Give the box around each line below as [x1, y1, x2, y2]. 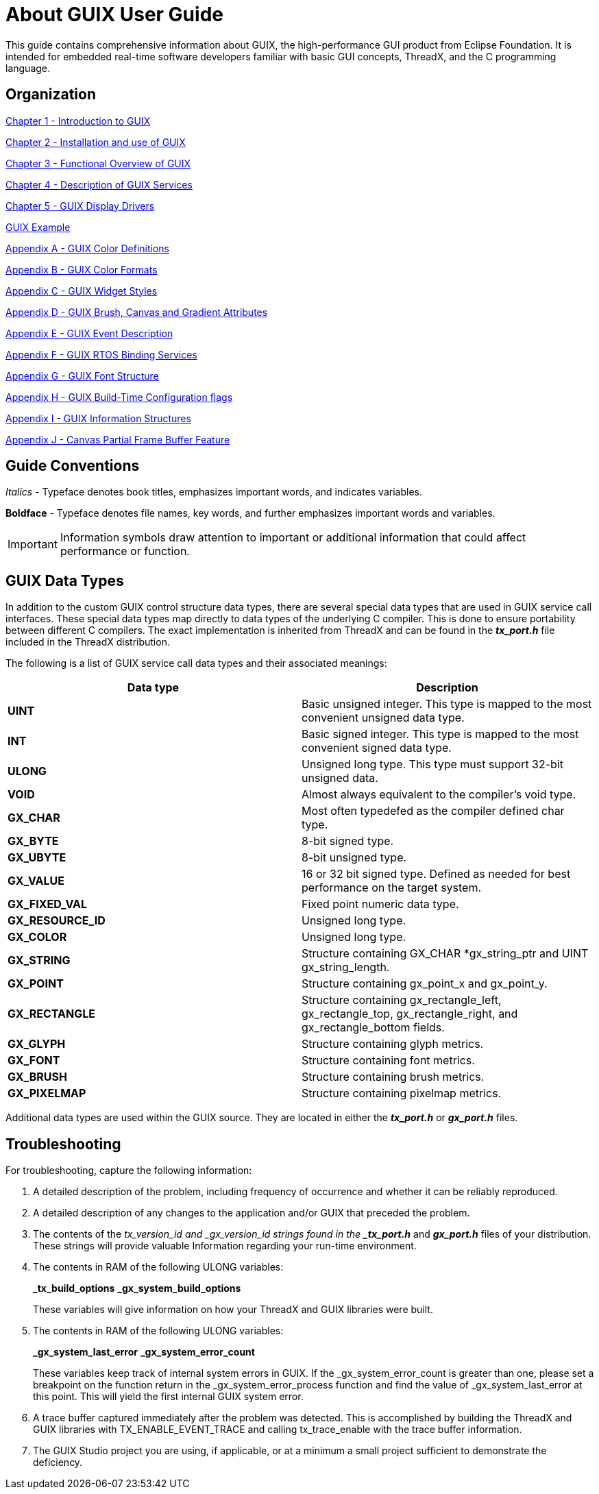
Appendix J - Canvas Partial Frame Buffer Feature [5, 433, 230, 445]
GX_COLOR [8, 930, 67, 944]
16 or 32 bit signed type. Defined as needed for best [302, 867, 571, 881]
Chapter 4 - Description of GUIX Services [5, 178, 193, 191]
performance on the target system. [302, 881, 482, 895]
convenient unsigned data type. [302, 711, 465, 725]
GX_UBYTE [8, 850, 66, 865]
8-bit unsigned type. [302, 850, 407, 865]
